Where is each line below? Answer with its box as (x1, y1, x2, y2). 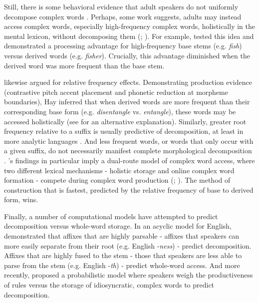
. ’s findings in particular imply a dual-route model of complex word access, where (4, 155, 255, 165)
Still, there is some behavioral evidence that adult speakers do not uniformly (4, 1, 239, 11)
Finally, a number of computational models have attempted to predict (4, 211, 218, 221)
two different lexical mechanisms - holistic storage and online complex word (4, 165, 235, 175)
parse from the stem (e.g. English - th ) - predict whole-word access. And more (4, 260, 240, 270)
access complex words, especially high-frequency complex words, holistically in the (4, 21, 255, 31)
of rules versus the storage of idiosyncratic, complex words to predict (4, 280, 215, 290)
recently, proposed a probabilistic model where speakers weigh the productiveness (4, 270, 253, 280)
